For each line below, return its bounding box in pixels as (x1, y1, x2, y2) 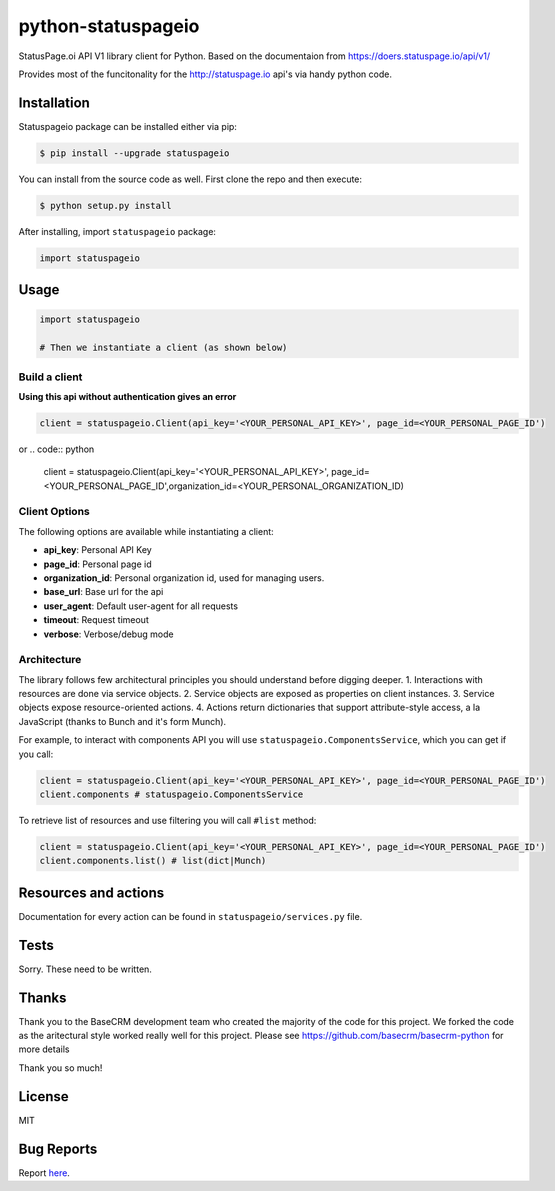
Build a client (18, 370, 83, 384)
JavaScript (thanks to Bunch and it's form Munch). (18, 715, 227, 727)
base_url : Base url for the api (43, 586, 164, 598)
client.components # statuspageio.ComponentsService (39, 788, 304, 800)
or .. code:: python (18, 443, 95, 455)
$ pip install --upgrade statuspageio (39, 147, 230, 159)
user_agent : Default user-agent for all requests (43, 600, 239, 612)
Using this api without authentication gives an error (18, 390, 237, 402)
